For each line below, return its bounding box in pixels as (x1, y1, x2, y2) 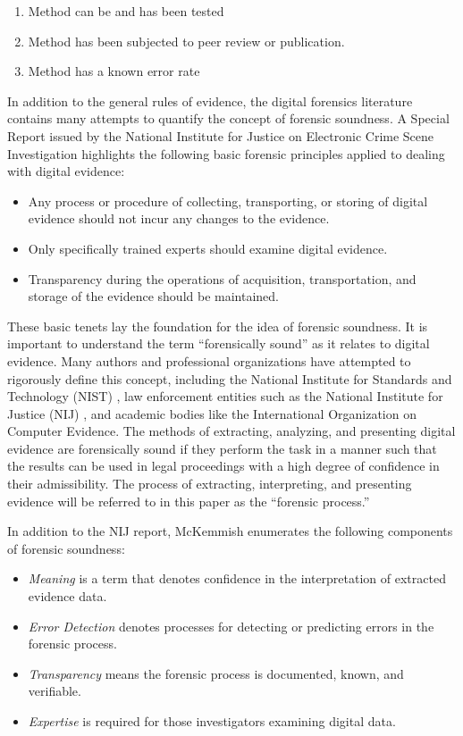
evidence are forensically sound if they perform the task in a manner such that (7, 439, 437, 457)
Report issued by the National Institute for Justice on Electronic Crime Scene (7, 126, 434, 145)
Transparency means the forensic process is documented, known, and (28, 664, 404, 682)
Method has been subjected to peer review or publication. (28, 31, 345, 50)
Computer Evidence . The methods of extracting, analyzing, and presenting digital (7, 422, 456, 440)
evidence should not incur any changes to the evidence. (28, 209, 330, 228)
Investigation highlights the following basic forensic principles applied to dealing (7, 144, 445, 163)
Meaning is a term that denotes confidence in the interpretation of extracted (28, 569, 446, 588)
